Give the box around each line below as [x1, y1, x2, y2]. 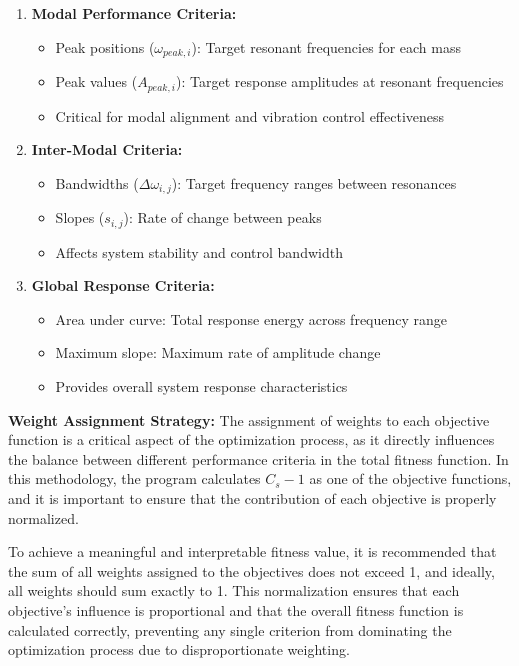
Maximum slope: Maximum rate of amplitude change [55, 342, 381, 363]
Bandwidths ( [55, 172, 139, 193]
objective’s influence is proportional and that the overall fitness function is [8, 599, 464, 620]
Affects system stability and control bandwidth [55, 241, 343, 262]
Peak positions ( [55, 36, 155, 57]
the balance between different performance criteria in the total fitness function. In [8, 448, 509, 469]
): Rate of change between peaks [123, 207, 322, 228]
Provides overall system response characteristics [55, 375, 348, 396]
